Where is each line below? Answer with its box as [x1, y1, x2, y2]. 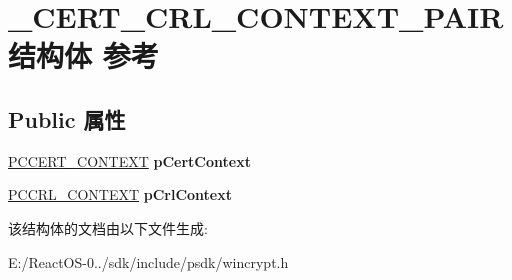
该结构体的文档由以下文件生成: [8, 217, 208, 238]
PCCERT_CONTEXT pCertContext [8, 150, 251, 171]
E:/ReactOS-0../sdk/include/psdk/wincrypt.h [8, 251, 289, 272]
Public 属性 [8, 103, 126, 134]
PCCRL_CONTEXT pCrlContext [8, 184, 232, 205]
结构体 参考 [8, 35, 159, 76]
